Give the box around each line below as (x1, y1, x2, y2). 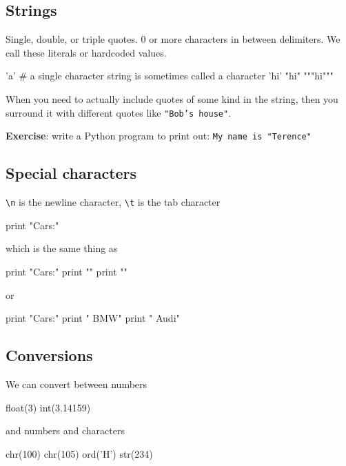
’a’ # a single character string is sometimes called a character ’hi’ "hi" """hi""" (6, 68, 334, 83)
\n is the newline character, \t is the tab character (6, 195, 221, 209)
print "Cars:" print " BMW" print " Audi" (6, 311, 180, 325)
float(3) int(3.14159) (6, 400, 91, 414)
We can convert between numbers (6, 376, 147, 391)
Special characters (6, 162, 137, 184)
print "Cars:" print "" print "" (6, 264, 128, 278)
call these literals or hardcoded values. (6, 45, 167, 59)
